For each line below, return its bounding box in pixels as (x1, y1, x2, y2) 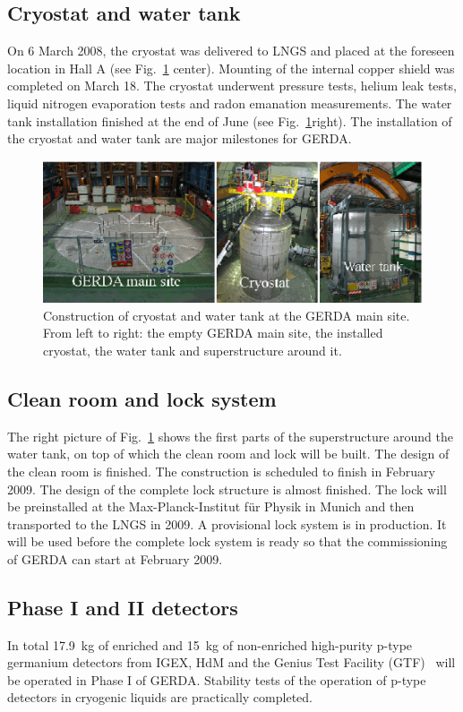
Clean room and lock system (7, 384, 277, 412)
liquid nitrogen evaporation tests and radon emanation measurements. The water (7, 93, 452, 112)
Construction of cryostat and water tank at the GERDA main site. (43, 305, 410, 324)
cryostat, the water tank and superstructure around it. (43, 340, 342, 359)
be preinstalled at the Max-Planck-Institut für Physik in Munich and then (7, 497, 415, 516)
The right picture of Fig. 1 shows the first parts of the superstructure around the (7, 426, 453, 445)
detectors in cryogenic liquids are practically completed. (7, 688, 313, 707)
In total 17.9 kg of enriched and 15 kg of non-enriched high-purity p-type (7, 635, 413, 654)
